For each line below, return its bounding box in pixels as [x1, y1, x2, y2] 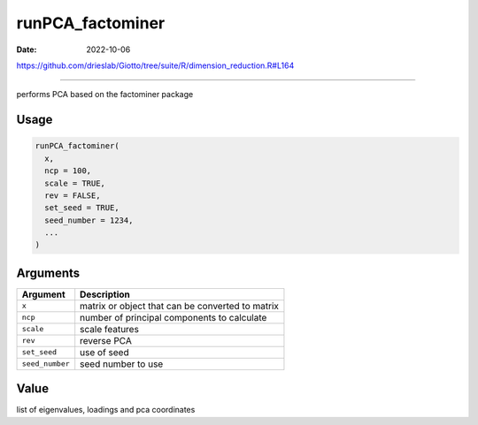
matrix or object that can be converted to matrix [80, 300, 279, 312]
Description [80, 288, 130, 300]
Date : [16, 44, 37, 55]
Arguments [16, 265, 81, 280]
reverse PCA [80, 334, 133, 346]
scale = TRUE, [44, 178, 106, 188]
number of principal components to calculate [80, 311, 267, 323]
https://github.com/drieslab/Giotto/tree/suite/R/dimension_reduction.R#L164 [16, 60, 295, 71]
